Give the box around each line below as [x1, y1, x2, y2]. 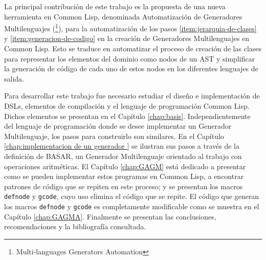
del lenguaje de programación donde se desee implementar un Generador [4, 121, 232, 131]
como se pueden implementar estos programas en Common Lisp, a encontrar [4, 171, 244, 182]
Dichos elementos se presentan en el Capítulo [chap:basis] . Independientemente [4, 110, 251, 121]
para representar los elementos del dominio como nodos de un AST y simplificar [4, 53, 255, 64]
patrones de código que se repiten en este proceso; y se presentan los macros [4, 181, 243, 191]
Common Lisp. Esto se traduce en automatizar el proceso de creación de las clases [4, 43, 262, 54]
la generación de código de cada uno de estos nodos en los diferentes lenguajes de [4, 63, 258, 74]
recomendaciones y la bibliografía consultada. [4, 221, 146, 232]
